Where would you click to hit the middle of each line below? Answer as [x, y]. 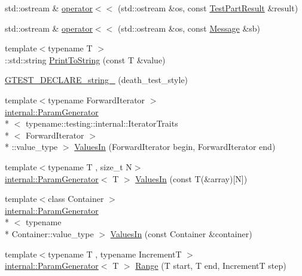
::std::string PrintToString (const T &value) [85, 59]
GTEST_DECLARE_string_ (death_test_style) [97, 80]
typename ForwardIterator [97, 99]
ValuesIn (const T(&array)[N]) [191, 178]
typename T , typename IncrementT [115, 254]
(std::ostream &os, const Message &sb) [189, 28]
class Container [76, 199]
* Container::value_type [49, 233]
